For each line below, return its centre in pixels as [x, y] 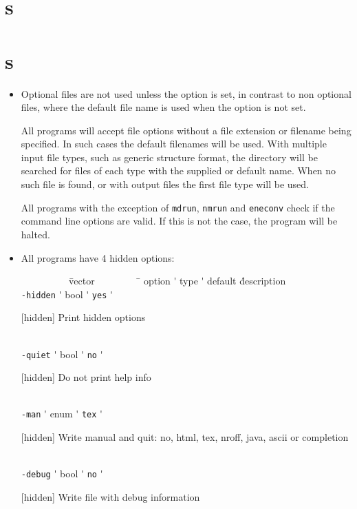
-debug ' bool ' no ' [62, 474]
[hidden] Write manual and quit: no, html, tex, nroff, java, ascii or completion [185, 437]
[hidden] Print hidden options [83, 317]
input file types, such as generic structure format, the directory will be [169, 157]
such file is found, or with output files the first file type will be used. [165, 184]
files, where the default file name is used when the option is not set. [163, 107]
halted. [35, 234]
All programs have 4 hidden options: [98, 257]
